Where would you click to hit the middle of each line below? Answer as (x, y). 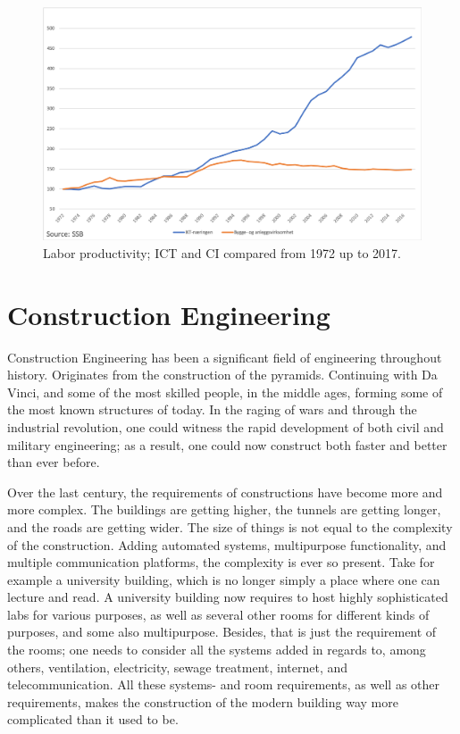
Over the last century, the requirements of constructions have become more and (225, 492)
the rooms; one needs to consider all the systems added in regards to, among (217, 650)
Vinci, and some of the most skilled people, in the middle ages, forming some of (225, 392)
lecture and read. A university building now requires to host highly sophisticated (228, 597)
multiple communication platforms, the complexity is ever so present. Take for (221, 562)
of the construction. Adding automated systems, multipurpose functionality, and (227, 544)
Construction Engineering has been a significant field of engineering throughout (225, 357)
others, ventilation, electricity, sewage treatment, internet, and (178, 667)
